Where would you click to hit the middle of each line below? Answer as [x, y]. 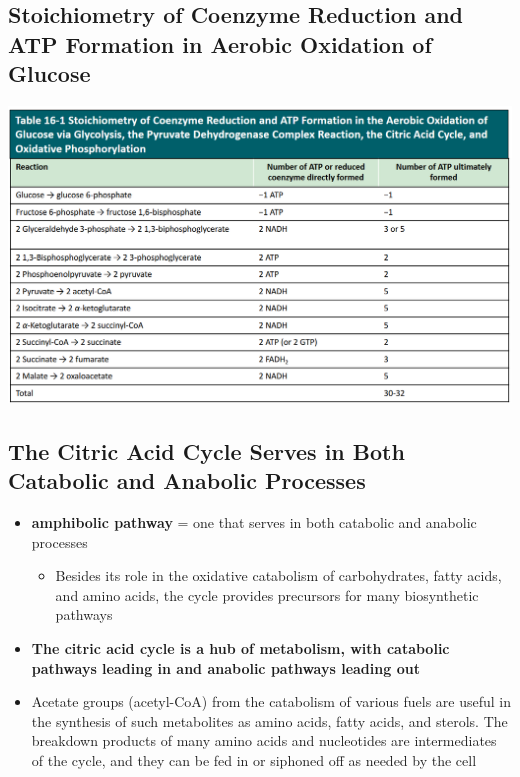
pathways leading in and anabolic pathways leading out [225, 667]
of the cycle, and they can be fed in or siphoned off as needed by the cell [254, 759]
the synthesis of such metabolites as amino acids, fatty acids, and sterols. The [269, 720]
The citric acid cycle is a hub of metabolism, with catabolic [240, 647]
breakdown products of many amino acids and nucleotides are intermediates [264, 740]
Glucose [49, 73]
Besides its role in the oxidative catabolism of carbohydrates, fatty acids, [278, 575]
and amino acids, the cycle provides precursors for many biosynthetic [267, 594]
